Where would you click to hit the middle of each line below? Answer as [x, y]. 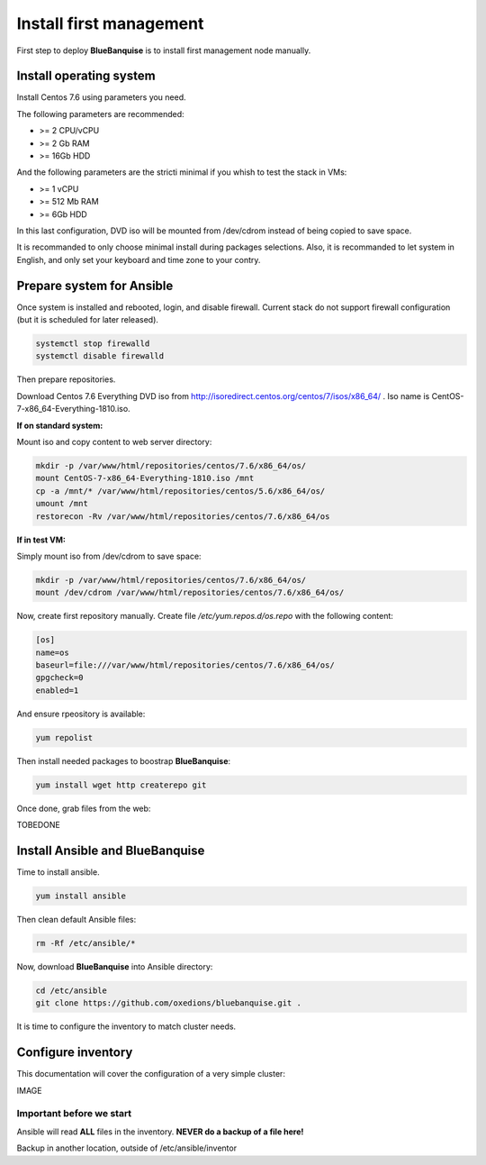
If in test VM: [41, 540]
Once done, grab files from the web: [84, 808]
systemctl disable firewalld [100, 356]
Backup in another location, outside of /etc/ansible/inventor [127, 1148]
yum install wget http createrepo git [121, 785]
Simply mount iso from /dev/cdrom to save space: [109, 556]
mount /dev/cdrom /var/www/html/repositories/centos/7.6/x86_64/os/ [190, 593]
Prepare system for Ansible [95, 285]
